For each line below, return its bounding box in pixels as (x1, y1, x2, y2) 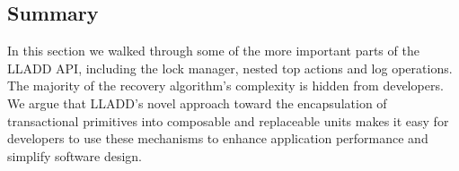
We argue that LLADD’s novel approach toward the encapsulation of (7, 93, 387, 112)
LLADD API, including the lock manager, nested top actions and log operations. (7, 58, 453, 77)
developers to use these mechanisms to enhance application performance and (7, 129, 428, 148)
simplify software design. (7, 146, 142, 165)
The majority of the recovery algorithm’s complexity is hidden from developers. (7, 76, 444, 95)
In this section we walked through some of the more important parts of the (7, 41, 419, 60)
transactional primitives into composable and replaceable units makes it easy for (7, 111, 449, 130)
